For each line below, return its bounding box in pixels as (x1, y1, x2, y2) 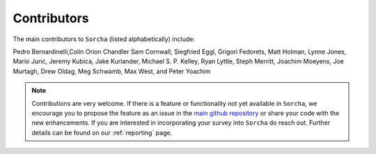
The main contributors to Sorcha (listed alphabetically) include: (13, 35, 195, 43)
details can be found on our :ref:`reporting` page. (31, 128, 173, 137)
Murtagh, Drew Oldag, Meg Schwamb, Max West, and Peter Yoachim (13, 67, 211, 75)
